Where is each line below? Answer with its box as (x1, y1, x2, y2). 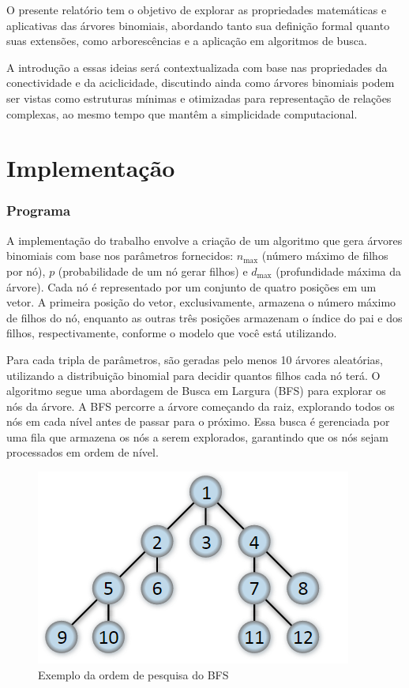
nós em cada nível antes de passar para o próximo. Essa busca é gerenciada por (6, 413, 390, 430)
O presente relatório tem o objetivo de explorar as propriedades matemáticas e (6, 2, 387, 17)
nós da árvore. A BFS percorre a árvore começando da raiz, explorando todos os (6, 397, 395, 414)
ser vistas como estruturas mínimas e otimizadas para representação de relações (6, 89, 392, 106)
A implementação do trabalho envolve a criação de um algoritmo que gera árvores (6, 231, 403, 248)
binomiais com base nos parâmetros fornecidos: (6, 247, 234, 264)
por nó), (6, 262, 46, 279)
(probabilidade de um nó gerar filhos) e (58, 262, 248, 279)
